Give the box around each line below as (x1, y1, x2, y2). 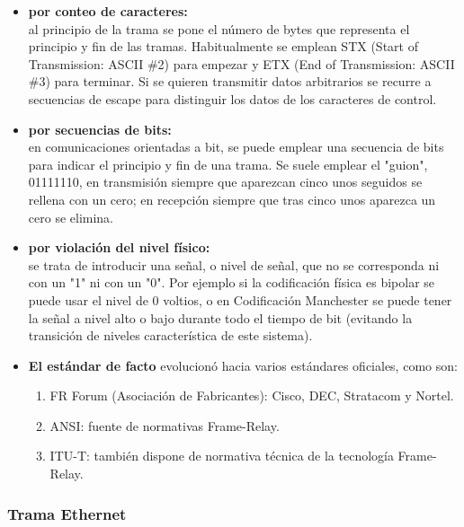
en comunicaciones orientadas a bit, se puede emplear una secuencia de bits (28, 137, 444, 156)
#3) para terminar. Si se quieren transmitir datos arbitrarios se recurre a (28, 72, 432, 91)
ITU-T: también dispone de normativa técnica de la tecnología (49, 446, 394, 465)
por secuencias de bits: (28, 119, 172, 138)
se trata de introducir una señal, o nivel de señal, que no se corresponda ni (28, 255, 440, 274)
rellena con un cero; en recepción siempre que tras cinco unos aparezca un (28, 189, 436, 208)
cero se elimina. (28, 207, 114, 226)
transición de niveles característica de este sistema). (28, 326, 313, 345)
